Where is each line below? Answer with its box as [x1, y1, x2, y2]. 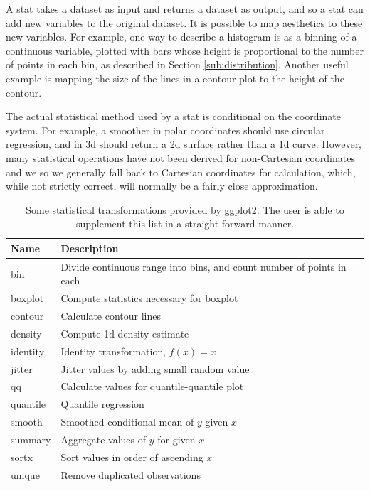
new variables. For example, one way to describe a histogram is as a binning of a [6, 29, 357, 44]
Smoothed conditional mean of [60, 414, 194, 429]
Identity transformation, [60, 343, 166, 358]
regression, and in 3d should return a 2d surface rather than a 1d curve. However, [6, 136, 362, 151]
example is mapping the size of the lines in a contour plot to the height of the [6, 70, 344, 85]
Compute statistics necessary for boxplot [60, 291, 238, 306]
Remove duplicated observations [60, 467, 201, 482]
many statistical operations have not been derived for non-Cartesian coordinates [6, 150, 355, 165]
